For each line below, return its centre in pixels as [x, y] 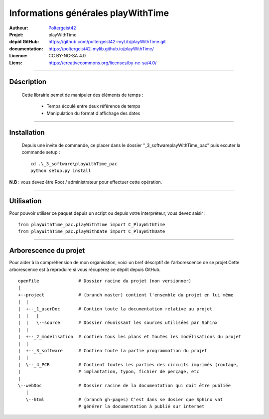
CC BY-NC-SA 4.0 [67, 56]
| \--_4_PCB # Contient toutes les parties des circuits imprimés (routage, [129, 364]
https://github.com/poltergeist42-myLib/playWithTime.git [107, 42]
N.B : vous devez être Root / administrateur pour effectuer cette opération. [86, 182]
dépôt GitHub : [24, 42]
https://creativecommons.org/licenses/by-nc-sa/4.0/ [103, 63]
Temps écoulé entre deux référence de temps [93, 106]
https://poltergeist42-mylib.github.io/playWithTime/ [101, 49]
